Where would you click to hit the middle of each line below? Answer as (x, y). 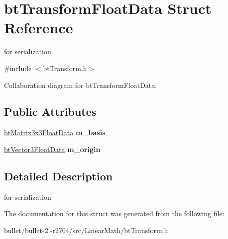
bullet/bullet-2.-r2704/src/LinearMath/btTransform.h (86, 230)
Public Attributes (50, 112)
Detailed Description (58, 176)
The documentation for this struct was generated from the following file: (114, 213)
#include (18, 68)
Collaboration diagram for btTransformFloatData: (81, 85)
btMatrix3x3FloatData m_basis (55, 132)
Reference (39, 28)
